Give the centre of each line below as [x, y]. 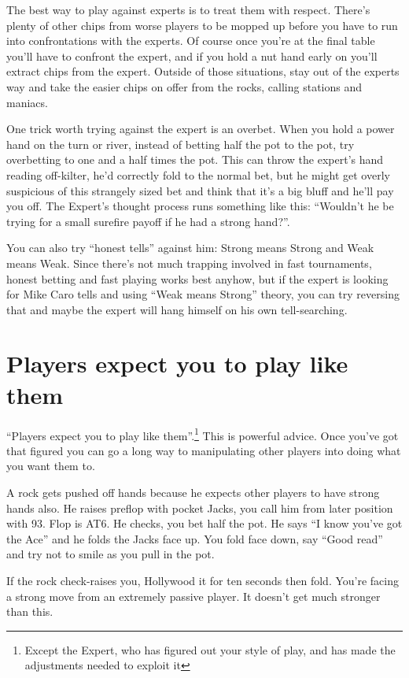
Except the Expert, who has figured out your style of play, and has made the [210, 649]
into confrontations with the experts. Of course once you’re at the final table [191, 41]
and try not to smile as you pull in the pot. [111, 554]
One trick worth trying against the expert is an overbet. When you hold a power [201, 129]
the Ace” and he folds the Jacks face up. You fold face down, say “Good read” [195, 538]
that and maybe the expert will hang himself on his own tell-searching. [177, 309]
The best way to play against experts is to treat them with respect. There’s [188, 9]
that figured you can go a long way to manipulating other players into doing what [204, 450]
